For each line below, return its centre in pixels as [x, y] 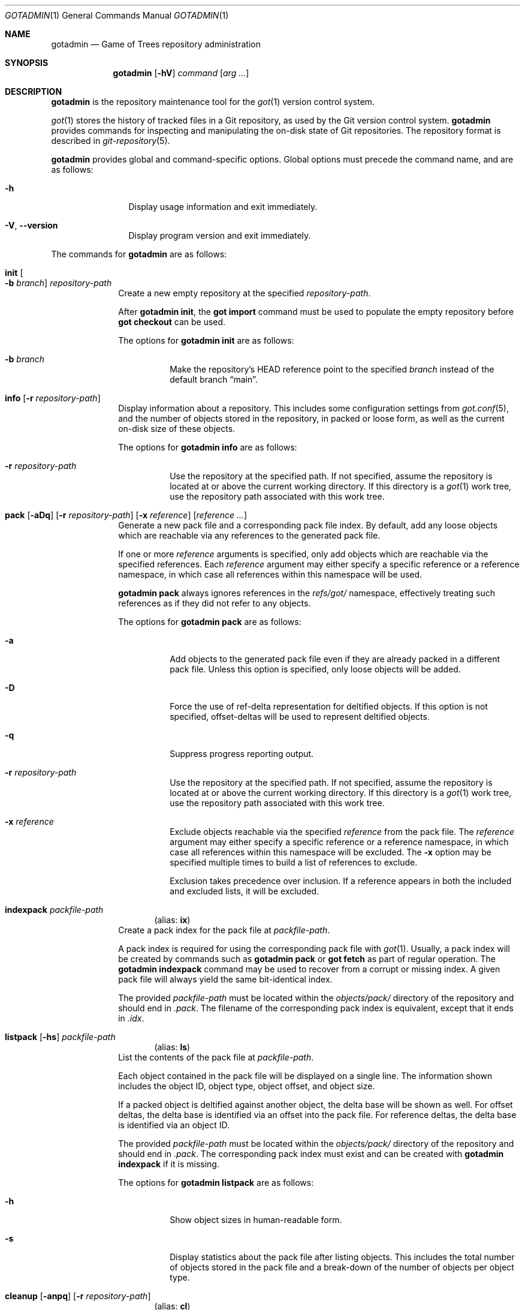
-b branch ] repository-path [58, 283]
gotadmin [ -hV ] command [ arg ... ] [181, 73]
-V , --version [31, 225]
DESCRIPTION [34, 91]
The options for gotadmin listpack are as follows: [216, 1183]
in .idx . [131, 1018]
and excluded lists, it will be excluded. [245, 891]
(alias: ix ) [172, 920]
